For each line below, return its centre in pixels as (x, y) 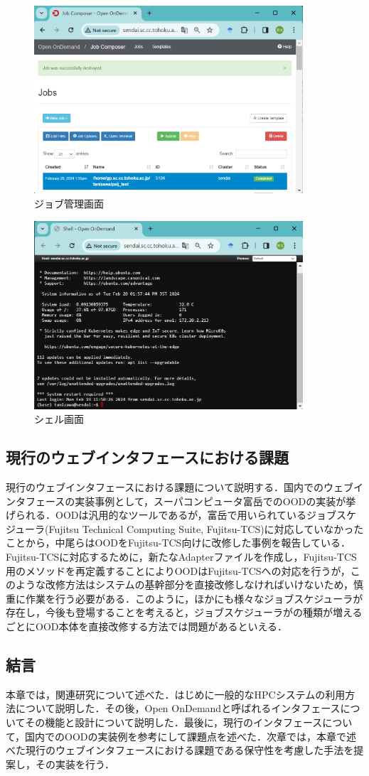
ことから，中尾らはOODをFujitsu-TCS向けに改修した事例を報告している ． (178, 543)
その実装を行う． (75, 764)
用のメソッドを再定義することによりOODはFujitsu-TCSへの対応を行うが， (178, 570)
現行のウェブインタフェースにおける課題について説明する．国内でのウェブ (180, 487)
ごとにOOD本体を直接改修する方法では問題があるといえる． (147, 626)
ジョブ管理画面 (69, 204)
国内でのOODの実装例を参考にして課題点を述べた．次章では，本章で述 (191, 736)
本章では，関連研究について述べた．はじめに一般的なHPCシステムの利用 (176, 694)
